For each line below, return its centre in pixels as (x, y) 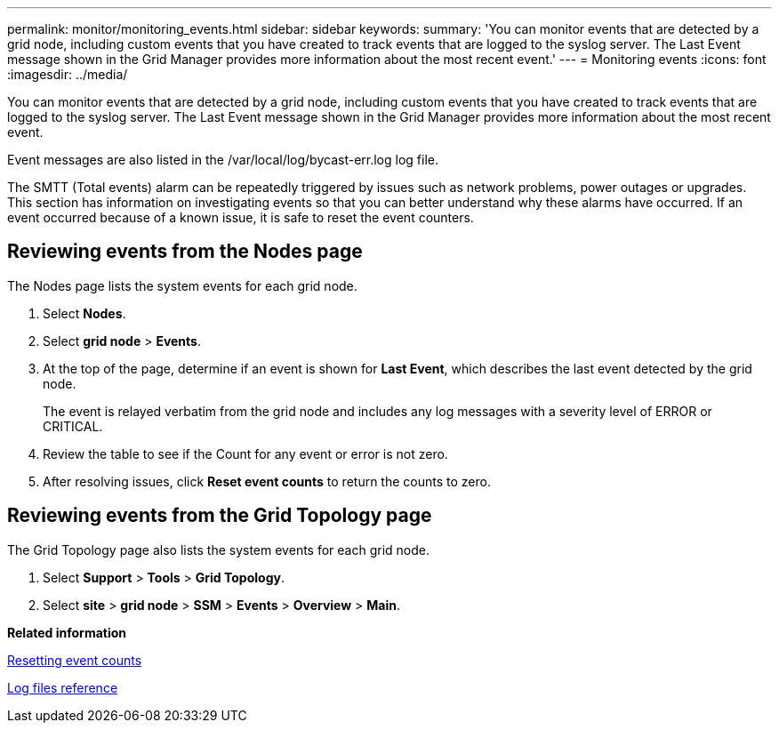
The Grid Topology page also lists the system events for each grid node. (218, 550)
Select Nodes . (84, 313)
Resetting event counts (75, 660)
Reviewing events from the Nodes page (185, 252)
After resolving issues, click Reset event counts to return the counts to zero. (267, 481)
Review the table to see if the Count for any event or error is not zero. (245, 453)
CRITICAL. (73, 426)
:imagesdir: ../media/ (68, 74)
